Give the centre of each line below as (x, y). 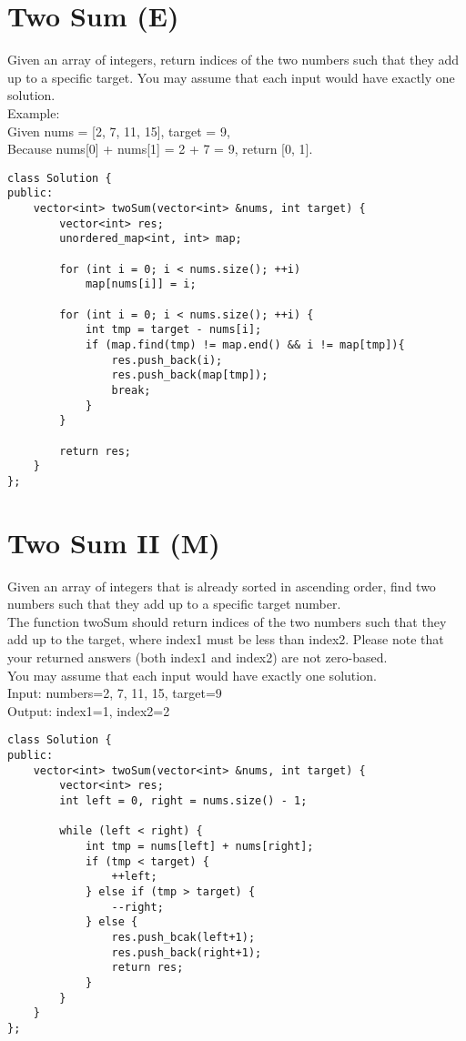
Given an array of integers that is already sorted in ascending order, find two (222, 586)
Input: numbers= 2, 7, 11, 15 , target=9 (115, 693)
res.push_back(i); (167, 360)
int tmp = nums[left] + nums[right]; (199, 846)
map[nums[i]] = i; (141, 284)
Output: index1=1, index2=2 (89, 710)
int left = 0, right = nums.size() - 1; (183, 800)
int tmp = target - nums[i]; (173, 330)
